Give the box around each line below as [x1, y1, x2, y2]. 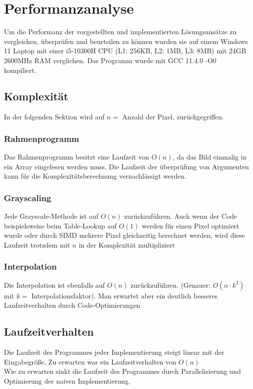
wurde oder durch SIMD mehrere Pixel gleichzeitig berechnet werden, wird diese [4, 230, 245, 240]
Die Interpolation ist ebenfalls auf [4, 279, 105, 290]
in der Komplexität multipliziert [78, 239, 175, 250]
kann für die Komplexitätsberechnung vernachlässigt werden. [4, 171, 186, 181]
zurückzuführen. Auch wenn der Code [124, 211, 237, 221]
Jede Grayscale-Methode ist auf [4, 211, 98, 221]
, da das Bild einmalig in [172, 152, 247, 162]
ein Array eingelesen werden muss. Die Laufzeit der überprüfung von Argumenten [4, 161, 249, 171]
